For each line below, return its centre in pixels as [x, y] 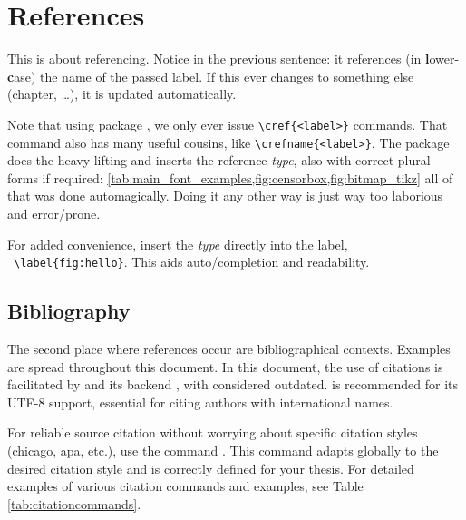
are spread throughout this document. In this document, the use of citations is [225, 366]
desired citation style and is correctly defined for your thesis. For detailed [211, 468]
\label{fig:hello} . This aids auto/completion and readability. [192, 262]
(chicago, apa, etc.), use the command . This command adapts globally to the [223, 451]
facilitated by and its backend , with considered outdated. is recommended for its [233, 384]
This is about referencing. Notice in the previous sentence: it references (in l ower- [233, 59]
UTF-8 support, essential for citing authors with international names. [200, 402]
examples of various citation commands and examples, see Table [185, 486]
